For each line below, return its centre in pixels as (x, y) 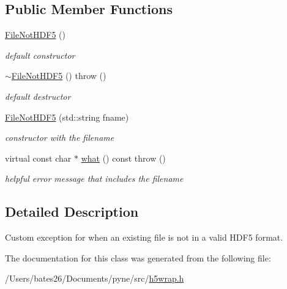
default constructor (40, 55)
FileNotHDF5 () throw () (59, 76)
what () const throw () (123, 158)
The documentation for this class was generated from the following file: (138, 257)
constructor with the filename (60, 137)
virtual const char (38, 158)
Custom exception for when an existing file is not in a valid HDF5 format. (144, 237)
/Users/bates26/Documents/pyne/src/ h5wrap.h (95, 278)
